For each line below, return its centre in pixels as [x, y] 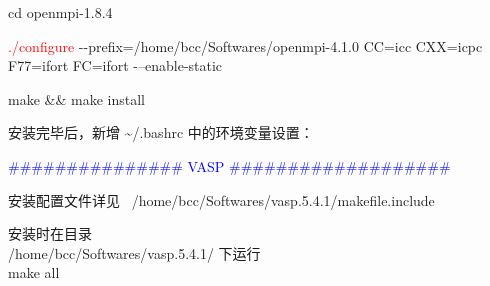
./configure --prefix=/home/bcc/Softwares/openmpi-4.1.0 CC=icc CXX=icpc [245, 45]
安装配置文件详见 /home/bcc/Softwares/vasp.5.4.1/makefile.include [221, 199]
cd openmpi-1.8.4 [60, 12]
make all [34, 272]
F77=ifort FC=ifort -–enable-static [115, 65]
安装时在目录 [50, 233]
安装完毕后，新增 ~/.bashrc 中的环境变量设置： [161, 132]
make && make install [76, 98]
